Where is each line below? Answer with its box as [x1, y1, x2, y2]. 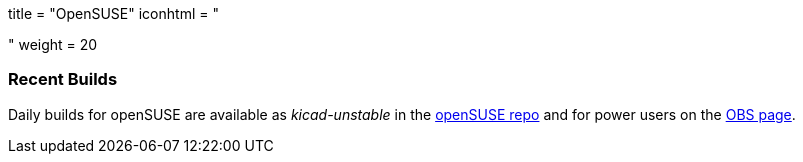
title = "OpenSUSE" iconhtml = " [8, 5, 219, 22]
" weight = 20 [8, 36, 98, 53]
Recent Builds [8, 69, 118, 90]
